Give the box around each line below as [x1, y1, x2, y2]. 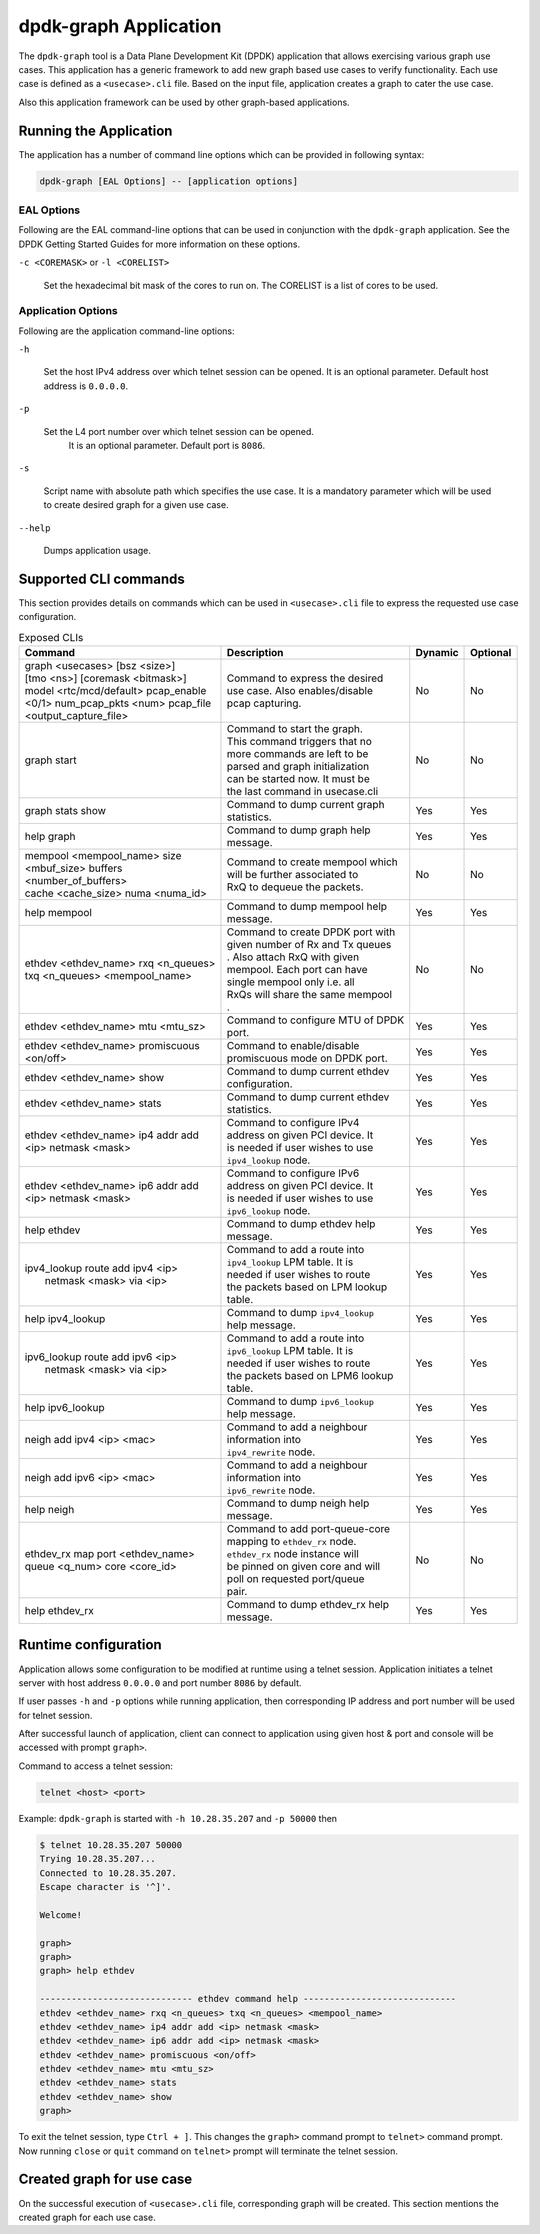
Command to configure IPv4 [226, 1116, 360, 1130]
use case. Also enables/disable [226, 684, 374, 698]
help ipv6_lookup [24, 1401, 105, 1415]
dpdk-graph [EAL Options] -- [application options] [39, 175, 299, 187]
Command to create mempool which [226, 855, 399, 869]
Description [226, 646, 284, 660]
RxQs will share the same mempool [226, 988, 392, 1002]
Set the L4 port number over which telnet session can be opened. [43, 425, 314, 437]
